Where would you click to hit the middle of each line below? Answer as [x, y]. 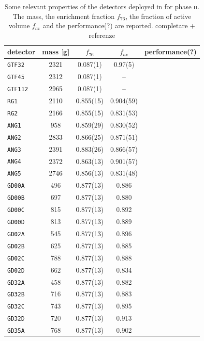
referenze [102, 35]
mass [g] [56, 52]
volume [19, 25]
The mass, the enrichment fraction [64, 16]
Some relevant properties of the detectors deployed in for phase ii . [102, 6]
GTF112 [18, 89]
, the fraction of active [158, 16]
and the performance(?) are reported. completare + [119, 25]
